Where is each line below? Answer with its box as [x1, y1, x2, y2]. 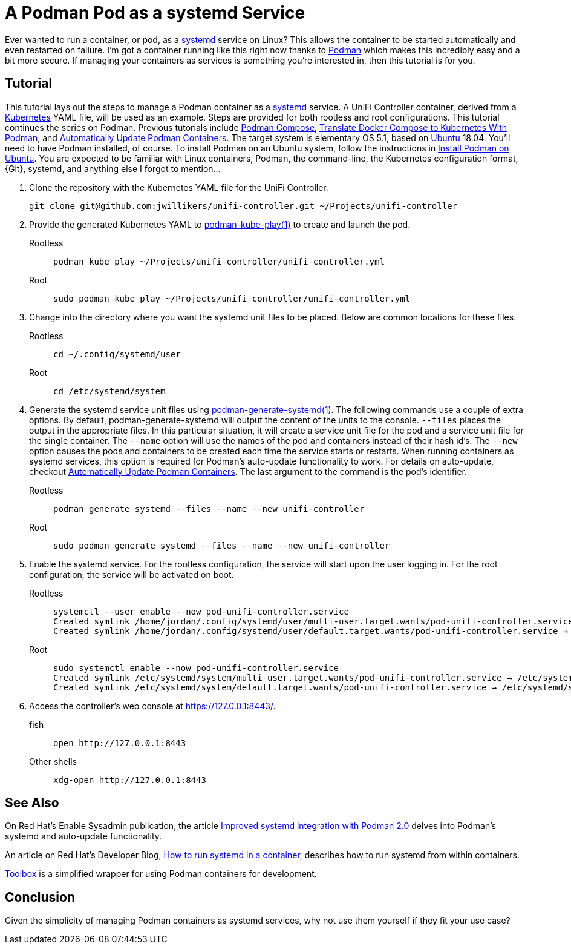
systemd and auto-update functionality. [5, 831, 162, 842]
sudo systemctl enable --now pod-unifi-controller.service [53, 663, 339, 673]
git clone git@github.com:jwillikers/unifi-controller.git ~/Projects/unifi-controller [29, 200, 458, 211]
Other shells [29, 756, 77, 767]
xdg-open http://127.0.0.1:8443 [53, 775, 206, 785]
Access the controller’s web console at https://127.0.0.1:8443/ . [29, 700, 276, 711]
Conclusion [5, 889, 76, 905]
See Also [5, 795, 59, 811]
